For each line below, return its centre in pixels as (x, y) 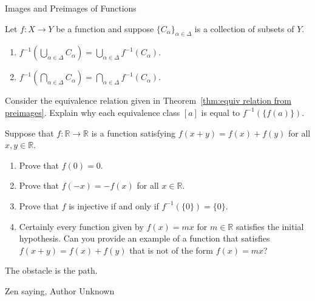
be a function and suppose (105, 28)
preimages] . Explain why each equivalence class (93, 112)
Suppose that (29, 133)
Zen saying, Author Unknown (60, 290)
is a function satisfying (133, 133)
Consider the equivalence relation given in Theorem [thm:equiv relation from (148, 100)
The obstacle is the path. (51, 270)
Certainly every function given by (81, 226)
